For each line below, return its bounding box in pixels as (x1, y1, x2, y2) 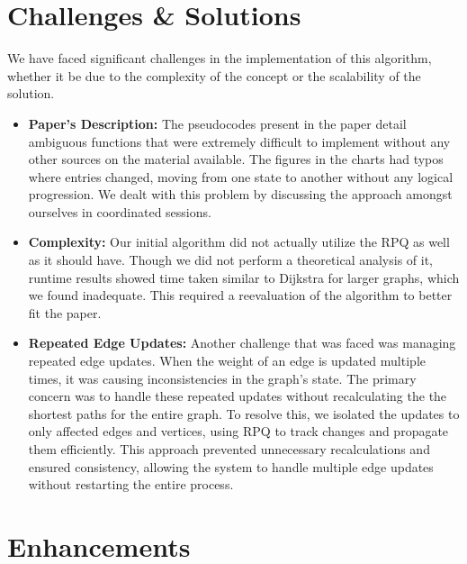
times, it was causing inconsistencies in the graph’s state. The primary (28, 368, 417, 387)
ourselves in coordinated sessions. (28, 202, 211, 221)
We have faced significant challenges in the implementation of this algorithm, (7, 49, 432, 68)
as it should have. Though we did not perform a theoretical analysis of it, (28, 250, 434, 269)
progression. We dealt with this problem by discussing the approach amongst (28, 185, 453, 204)
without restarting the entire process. (28, 475, 234, 494)
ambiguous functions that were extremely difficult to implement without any (28, 132, 451, 150)
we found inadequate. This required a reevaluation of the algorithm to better (28, 286, 453, 305)
